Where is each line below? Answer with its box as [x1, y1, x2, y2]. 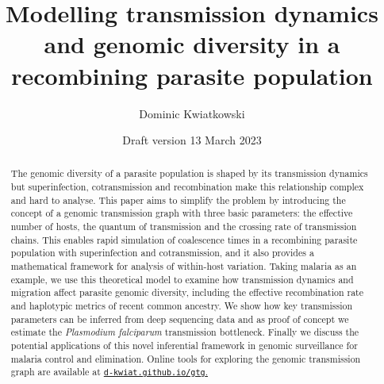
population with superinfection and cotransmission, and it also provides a [10, 246, 314, 259]
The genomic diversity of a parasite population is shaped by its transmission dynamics [10, 167, 368, 180]
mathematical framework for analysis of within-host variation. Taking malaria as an [10, 259, 357, 273]
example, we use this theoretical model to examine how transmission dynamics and [10, 272, 354, 286]
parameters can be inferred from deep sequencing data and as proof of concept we [10, 312, 349, 325]
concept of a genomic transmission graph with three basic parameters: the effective [10, 206, 353, 220]
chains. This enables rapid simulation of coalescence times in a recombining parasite [10, 232, 358, 246]
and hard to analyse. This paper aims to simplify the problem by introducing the [10, 193, 346, 206]
